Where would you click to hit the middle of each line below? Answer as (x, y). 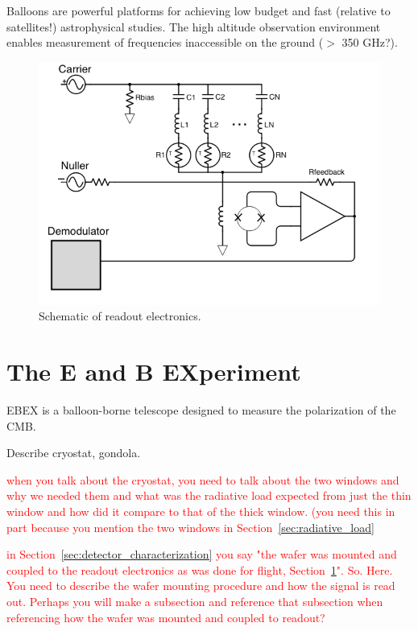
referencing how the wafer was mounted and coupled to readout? (166, 617)
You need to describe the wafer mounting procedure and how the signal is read (201, 586)
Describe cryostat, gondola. (74, 453)
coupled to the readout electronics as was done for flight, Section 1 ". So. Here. (200, 569)
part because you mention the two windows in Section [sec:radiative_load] (190, 527)
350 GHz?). (370, 42)
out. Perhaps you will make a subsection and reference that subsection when (195, 602)
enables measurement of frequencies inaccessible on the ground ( (165, 42)
